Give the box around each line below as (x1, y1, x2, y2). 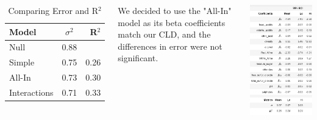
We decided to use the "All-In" (118, 4, 232, 16)
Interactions (9, 85, 54, 98)
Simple (9, 56, 35, 68)
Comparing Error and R (8, 4, 99, 16)
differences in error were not (118, 39, 223, 52)
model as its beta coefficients (118, 16, 226, 28)
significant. (118, 52, 158, 64)
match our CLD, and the (118, 28, 211, 41)
